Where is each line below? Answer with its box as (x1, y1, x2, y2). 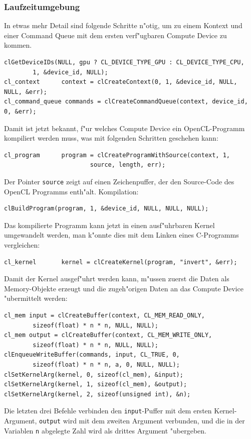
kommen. (4, 40, 32, 50)
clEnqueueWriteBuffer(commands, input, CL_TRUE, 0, (4, 351, 180, 359)
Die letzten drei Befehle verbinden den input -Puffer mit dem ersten (4, 405, 212, 416)
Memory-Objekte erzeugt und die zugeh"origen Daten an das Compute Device (4, 283, 243, 293)
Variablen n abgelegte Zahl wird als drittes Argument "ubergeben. (4, 425, 207, 435)
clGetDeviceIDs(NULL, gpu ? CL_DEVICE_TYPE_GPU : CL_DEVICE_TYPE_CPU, (4, 59, 244, 66)
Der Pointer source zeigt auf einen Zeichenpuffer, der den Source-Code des (4, 176, 234, 186)
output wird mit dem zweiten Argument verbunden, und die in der (39, 415, 245, 425)
